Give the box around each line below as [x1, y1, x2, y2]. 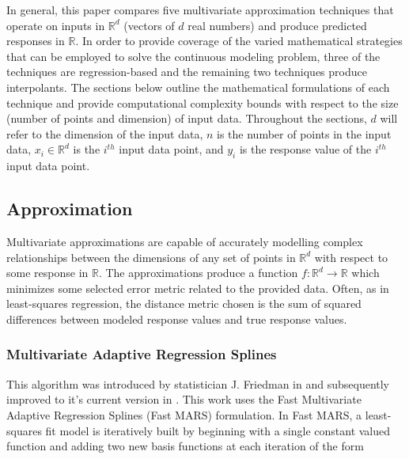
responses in [6, 32, 65, 49]
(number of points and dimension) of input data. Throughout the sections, [6, 110, 367, 127]
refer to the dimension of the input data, [6, 125, 203, 142]
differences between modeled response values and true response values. [6, 310, 347, 327]
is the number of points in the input [217, 125, 392, 142]
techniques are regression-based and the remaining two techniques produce [6, 63, 367, 80]
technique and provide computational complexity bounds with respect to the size [6, 94, 399, 111]
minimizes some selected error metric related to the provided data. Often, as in [6, 279, 389, 296]
